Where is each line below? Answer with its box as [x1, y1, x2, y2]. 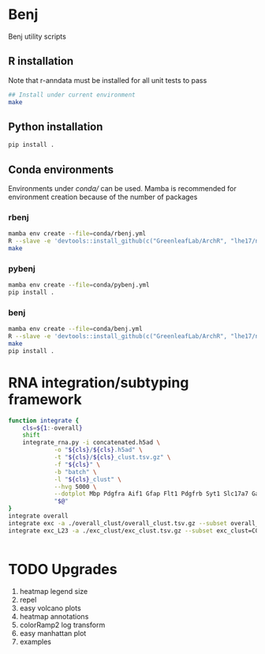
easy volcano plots [19, 603, 81, 613]
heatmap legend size [19, 586, 88, 596]
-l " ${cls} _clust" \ [54, 475, 122, 483]
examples [19, 637, 51, 646]
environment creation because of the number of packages [8, 192, 198, 201]
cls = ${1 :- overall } [22, 424, 83, 432]
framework [8, 390, 82, 408]
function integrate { [8, 416, 80, 424]
